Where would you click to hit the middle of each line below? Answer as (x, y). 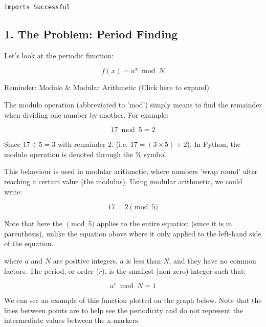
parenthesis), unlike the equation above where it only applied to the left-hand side (133, 233)
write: (13, 191)
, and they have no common (213, 260)
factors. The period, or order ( (52, 270)
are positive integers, (85, 260)
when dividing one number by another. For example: (86, 114)
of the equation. (29, 243)
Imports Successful (37, 7)
